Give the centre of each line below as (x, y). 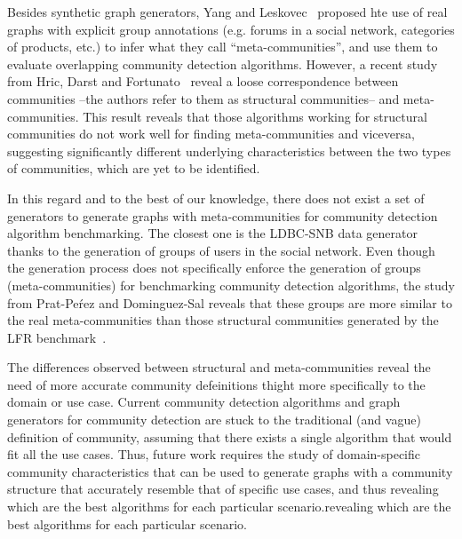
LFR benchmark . (57, 337)
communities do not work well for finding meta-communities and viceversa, (211, 134)
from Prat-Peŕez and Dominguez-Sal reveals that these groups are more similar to (230, 302)
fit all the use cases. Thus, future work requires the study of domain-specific (214, 454)
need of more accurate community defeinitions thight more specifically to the (216, 384)
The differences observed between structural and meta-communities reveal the (219, 367)
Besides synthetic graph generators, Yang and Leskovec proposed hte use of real (227, 12)
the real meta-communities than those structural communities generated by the (223, 320)
